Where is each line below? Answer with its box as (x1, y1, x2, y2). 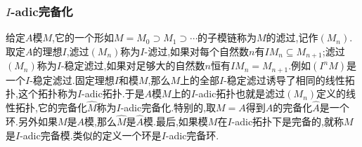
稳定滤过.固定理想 (32, 72, 115, 87)
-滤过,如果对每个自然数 (144, 43, 250, 58)
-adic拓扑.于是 (82, 86, 145, 101)
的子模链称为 (198, 30, 257, 45)
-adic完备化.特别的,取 (120, 100, 216, 115)
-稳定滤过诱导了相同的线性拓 (224, 72, 355, 87)
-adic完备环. (165, 127, 219, 142)
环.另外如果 (6, 113, 58, 128)
